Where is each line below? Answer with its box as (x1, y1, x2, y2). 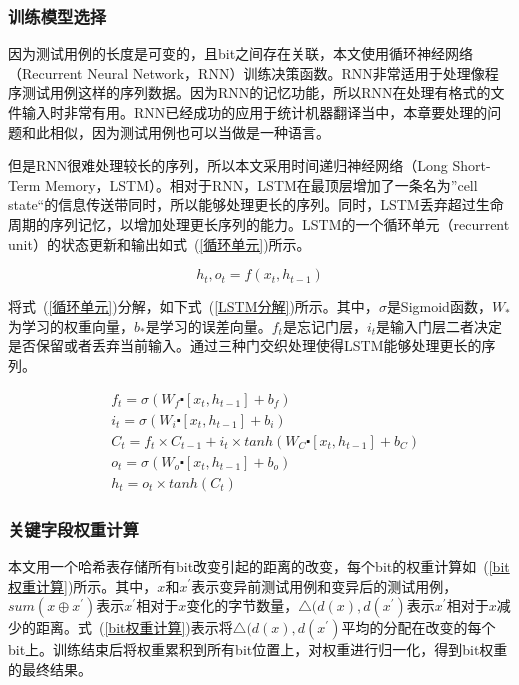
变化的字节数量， (186, 595, 299, 616)
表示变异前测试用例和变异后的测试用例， (191, 575, 458, 596)
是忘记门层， (282, 315, 367, 336)
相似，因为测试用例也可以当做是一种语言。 (49, 121, 330, 142)
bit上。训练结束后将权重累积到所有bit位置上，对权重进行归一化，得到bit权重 (8, 639, 508, 660)
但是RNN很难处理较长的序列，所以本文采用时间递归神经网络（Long (8, 155, 448, 176)
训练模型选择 (8, 3, 107, 28)
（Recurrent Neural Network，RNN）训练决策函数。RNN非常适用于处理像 (8, 62, 485, 83)
